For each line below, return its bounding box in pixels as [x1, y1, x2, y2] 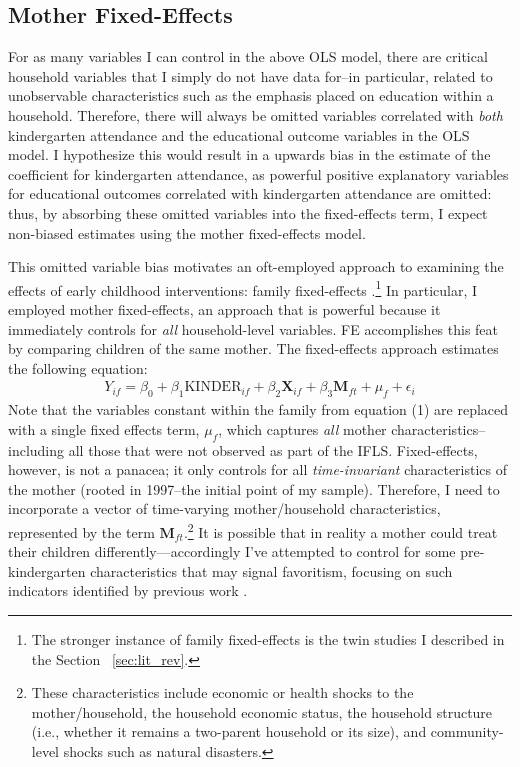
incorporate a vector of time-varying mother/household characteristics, [8, 498, 441, 519]
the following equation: [8, 357, 148, 378]
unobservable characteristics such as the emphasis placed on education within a [8, 85, 494, 106]
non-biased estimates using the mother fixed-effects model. [8, 222, 366, 243]
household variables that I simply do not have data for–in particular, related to [8, 65, 493, 86]
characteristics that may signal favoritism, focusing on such [90, 560, 453, 581]
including [8, 439, 65, 460]
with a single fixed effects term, [8, 418, 200, 439]
